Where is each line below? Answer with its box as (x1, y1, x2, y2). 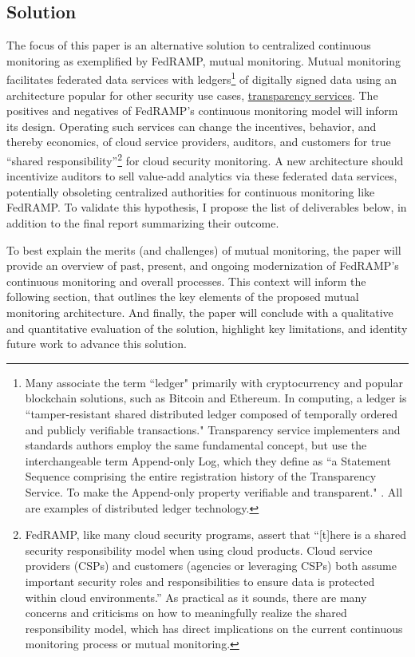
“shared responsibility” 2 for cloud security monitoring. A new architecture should (6, 150, 404, 168)
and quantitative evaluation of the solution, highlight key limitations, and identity (6, 319, 408, 336)
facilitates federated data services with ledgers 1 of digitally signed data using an (6, 69, 397, 88)
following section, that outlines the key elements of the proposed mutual (6, 288, 359, 305)
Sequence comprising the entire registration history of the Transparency (25, 468, 377, 485)
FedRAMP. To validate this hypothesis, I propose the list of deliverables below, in (6, 199, 407, 216)
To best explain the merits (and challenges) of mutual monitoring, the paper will (6, 241, 401, 258)
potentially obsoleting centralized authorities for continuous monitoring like (6, 183, 375, 200)
